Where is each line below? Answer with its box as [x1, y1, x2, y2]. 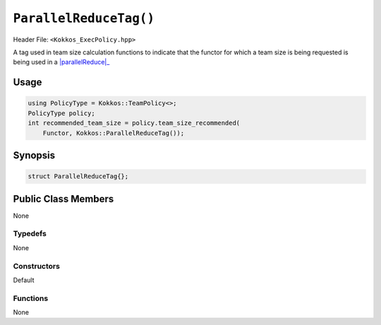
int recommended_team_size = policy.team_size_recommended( [28, 119, 241, 127]
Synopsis [13, 149, 56, 161]
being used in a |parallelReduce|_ [13, 58, 110, 66]
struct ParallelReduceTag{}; [28, 173, 129, 180]
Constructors [13, 261, 60, 271]
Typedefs [13, 229, 47, 239]
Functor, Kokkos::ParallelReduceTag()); [42, 129, 185, 137]
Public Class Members [13, 192, 114, 204]
